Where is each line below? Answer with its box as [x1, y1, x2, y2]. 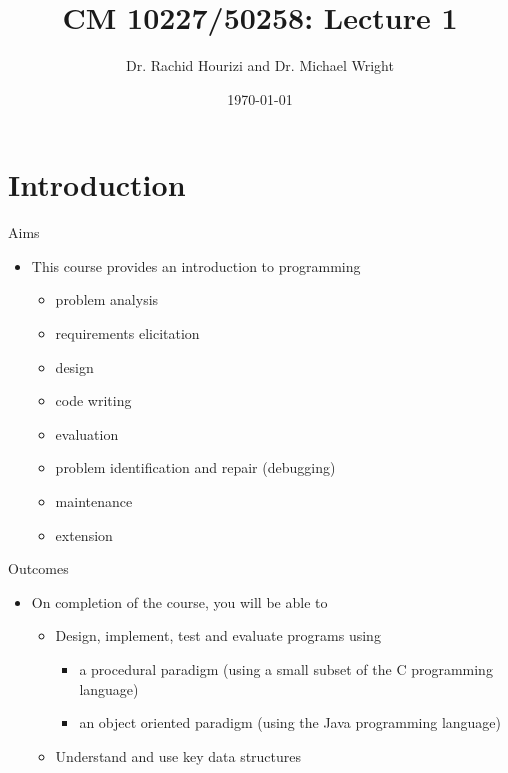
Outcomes [8, 558, 69, 579]
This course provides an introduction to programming [31, 255, 361, 276]
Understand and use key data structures [55, 745, 302, 766]
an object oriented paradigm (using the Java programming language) [79, 712, 502, 733]
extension [55, 524, 113, 545]
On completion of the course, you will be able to [31, 591, 328, 612]
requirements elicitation [55, 323, 200, 344]
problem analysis [55, 289, 159, 310]
